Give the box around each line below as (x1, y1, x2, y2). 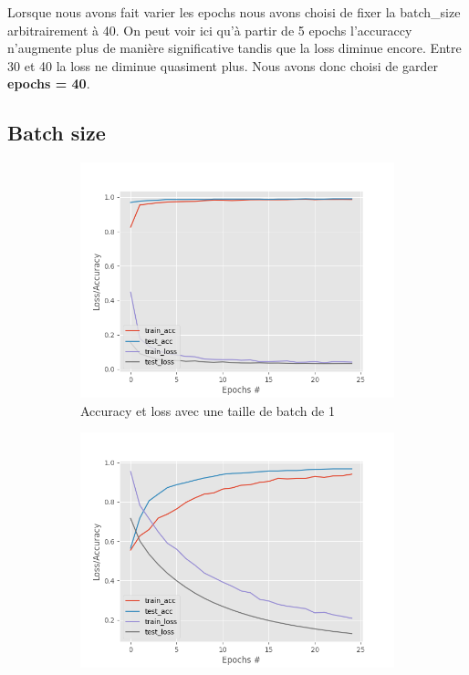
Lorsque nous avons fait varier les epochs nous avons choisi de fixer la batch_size (7, 3, 461, 21)
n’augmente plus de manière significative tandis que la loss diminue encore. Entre (7, 38, 462, 57)
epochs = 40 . (7, 74, 90, 93)
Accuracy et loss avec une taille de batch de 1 (80, 400, 335, 420)
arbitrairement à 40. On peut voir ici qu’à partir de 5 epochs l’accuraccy (7, 20, 412, 39)
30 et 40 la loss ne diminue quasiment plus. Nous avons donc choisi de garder (7, 56, 438, 75)
